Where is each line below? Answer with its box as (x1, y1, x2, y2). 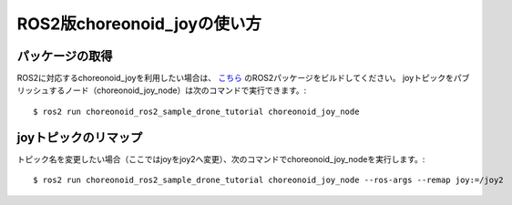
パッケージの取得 (16, 48, 113, 64)
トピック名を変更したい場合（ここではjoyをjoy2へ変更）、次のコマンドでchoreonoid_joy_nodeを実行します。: (16, 153, 425, 164)
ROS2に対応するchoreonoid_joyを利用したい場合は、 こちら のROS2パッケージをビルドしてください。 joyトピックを (16, 73, 455, 84)
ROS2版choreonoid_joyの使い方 (16, 14, 262, 34)
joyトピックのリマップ (16, 129, 143, 145)
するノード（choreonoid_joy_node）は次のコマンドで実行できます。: (48, 85, 307, 96)
